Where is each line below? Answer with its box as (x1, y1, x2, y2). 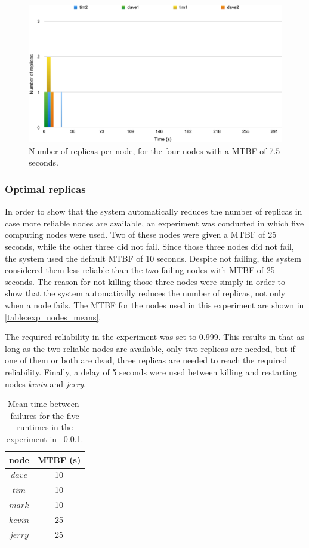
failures (10, 409, 37, 421)
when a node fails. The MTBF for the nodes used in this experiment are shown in (5, 298, 304, 311)
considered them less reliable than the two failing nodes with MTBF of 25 (5, 264, 275, 276)
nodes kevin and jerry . (5, 377, 86, 390)
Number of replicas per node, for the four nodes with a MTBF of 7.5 (29, 144, 280, 157)
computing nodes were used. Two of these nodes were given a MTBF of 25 (5, 228, 277, 241)
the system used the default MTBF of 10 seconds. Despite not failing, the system (5, 252, 301, 264)
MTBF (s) (37, 453, 81, 466)
